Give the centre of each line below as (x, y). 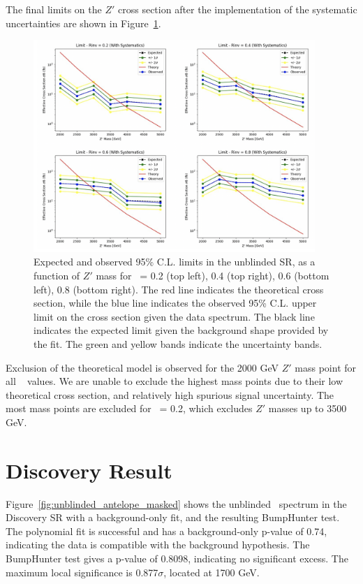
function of (57, 276)
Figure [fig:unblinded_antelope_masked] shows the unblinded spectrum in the (176, 503)
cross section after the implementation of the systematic (238, 9)
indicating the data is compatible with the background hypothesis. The (158, 545)
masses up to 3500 (308, 408)
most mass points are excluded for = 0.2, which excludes (129, 408)
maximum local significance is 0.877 (82, 572)
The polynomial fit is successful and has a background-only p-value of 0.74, (166, 531)
